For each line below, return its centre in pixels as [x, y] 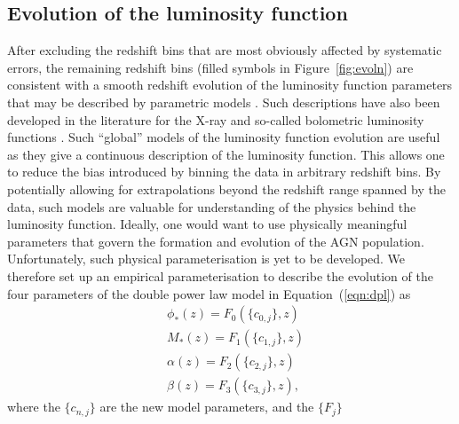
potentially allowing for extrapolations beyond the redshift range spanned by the [226, 188]
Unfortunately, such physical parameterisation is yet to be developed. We [206, 259]
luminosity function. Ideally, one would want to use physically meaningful [207, 224]
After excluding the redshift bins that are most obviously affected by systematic [225, 50]
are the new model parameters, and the [207, 407]
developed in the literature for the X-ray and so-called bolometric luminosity [216, 119]
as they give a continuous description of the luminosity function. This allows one [226, 154]
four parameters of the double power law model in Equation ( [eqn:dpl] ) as [209, 293]
